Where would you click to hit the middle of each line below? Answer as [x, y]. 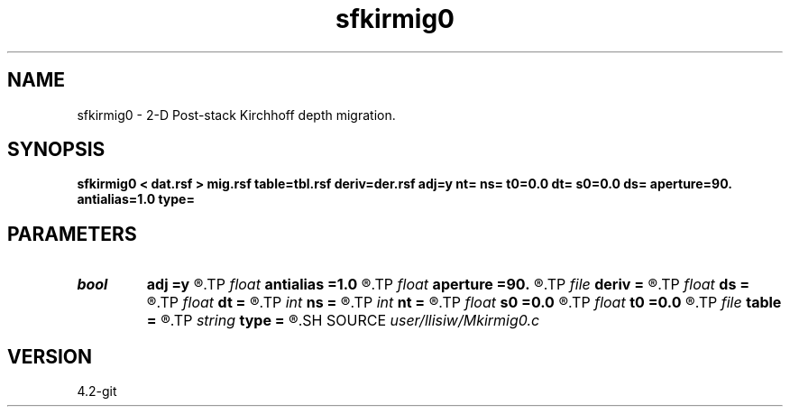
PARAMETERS [72, 234]
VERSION [50, 356]
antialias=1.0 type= [136, 199]
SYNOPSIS [56, 150]
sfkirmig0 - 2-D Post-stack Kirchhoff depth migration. [236, 115]
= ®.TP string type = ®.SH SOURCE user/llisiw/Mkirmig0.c [343, 321]
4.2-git [97, 391]
